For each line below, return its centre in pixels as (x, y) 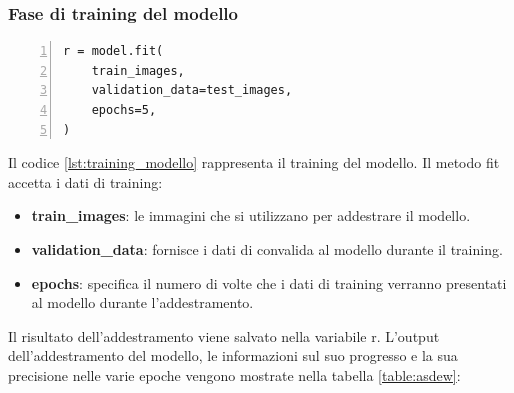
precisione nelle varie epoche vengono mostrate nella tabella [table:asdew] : (234, 374)
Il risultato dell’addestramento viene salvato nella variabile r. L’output (224, 335)
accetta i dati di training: (85, 181)
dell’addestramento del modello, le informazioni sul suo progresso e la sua (233, 355)
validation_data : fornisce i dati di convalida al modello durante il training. (267, 248)
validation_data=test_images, (192, 90)
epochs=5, (124, 110)
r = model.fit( (113, 51)
